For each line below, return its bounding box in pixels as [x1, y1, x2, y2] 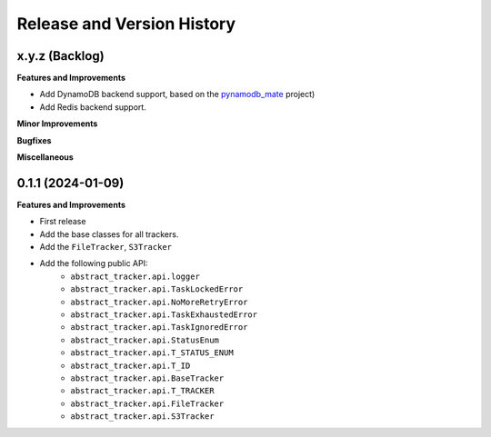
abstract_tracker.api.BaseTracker [70, 373, 225, 383]
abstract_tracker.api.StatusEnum [70, 334, 220, 345]
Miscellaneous [16, 152, 75, 163]
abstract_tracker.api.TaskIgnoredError [70, 323, 248, 333]
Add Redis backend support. [39, 101, 147, 113]
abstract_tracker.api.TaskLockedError [70, 284, 244, 294]
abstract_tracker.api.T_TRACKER [70, 386, 215, 396]
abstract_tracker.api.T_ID [70, 360, 191, 371]
